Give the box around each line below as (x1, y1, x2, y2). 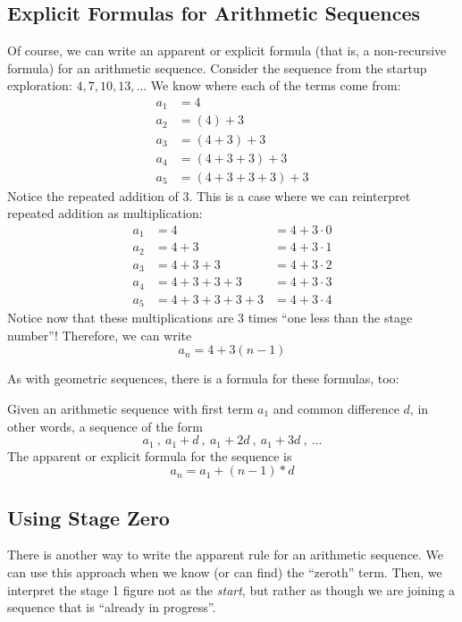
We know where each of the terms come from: (150, 76, 401, 95)
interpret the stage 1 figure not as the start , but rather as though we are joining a (7, 580, 456, 599)
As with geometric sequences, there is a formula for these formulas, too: (7, 369, 399, 388)
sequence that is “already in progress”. (7, 598, 216, 617)
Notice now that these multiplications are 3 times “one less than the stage (7, 308, 413, 327)
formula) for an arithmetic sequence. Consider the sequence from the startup (7, 58, 427, 77)
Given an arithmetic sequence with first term (7, 399, 254, 417)
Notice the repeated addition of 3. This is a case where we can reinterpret (7, 186, 411, 205)
